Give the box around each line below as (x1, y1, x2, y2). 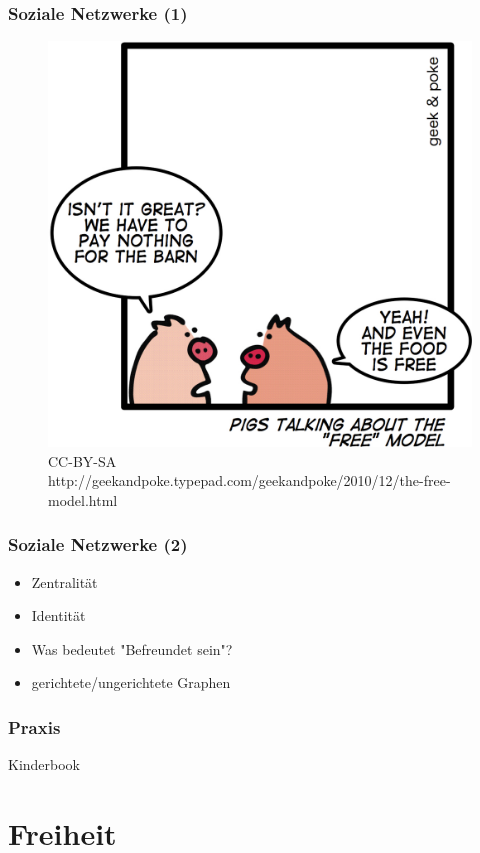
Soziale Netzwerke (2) (8, 532, 188, 557)
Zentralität (31, 571, 98, 592)
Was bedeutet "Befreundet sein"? (31, 638, 233, 659)
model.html (48, 489, 118, 510)
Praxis (8, 714, 61, 739)
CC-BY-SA (48, 450, 117, 471)
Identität (31, 605, 86, 626)
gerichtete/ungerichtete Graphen (31, 672, 231, 693)
